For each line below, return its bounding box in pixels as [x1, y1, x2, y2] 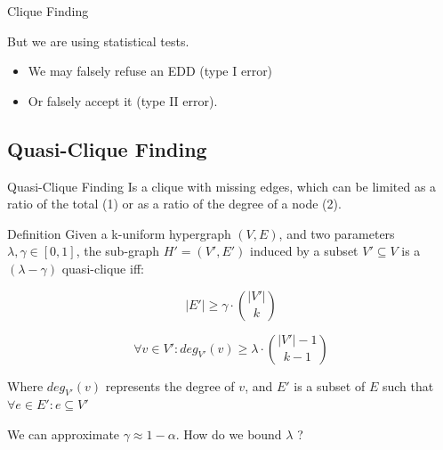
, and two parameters [278, 224, 395, 242]
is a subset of [294, 376, 366, 395]
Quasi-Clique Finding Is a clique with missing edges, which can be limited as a [7, 176, 437, 195]
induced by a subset [250, 241, 358, 260]
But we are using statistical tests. [7, 31, 189, 50]
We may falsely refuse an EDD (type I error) [28, 61, 273, 80]
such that [382, 376, 434, 395]
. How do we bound [175, 424, 282, 443]
